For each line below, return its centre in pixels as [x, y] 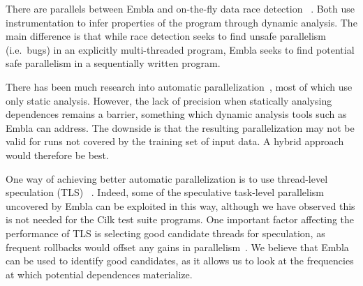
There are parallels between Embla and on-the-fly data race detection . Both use [180, 8]
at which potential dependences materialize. [99, 274]
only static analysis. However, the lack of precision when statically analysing [169, 100]
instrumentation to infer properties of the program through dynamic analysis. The [181, 22]
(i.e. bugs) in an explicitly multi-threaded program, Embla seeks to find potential [180, 49]
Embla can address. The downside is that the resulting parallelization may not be [180, 127]
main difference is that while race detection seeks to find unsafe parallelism [166, 36]
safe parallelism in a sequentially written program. [113, 63]
